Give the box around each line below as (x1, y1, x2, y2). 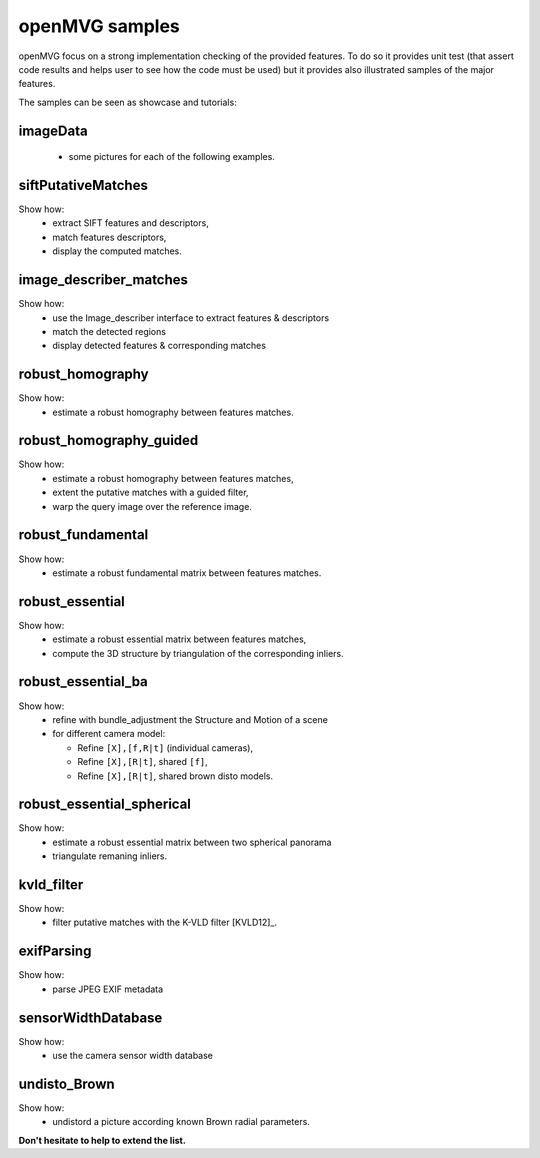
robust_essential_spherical (18, 796, 192, 813)
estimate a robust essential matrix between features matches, (52, 633, 307, 645)
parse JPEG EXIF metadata (52, 983, 164, 995)
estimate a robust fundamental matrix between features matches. (52, 566, 322, 579)
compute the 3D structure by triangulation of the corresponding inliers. (52, 647, 344, 659)
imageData (18, 122, 89, 139)
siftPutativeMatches (18, 176, 149, 194)
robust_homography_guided (18, 432, 199, 449)
